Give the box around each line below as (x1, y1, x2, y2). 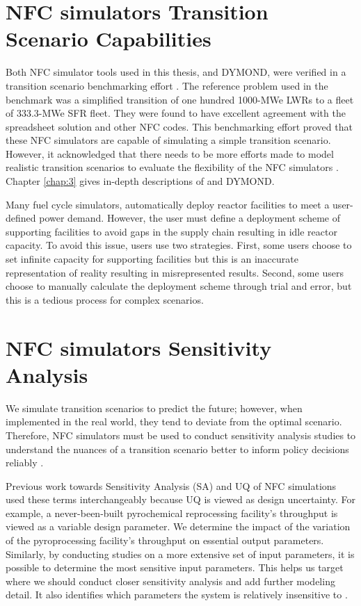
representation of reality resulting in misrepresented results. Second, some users (6, 265, 344, 279)
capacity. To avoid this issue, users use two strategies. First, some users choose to (6, 238, 352, 252)
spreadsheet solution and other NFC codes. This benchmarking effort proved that (6, 119, 353, 133)
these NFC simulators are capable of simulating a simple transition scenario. (6, 133, 331, 147)
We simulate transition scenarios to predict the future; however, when (6, 400, 303, 415)
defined (6, 211, 36, 225)
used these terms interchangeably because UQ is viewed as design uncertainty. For (6, 492, 355, 507)
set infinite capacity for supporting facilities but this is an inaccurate (6, 252, 298, 266)
